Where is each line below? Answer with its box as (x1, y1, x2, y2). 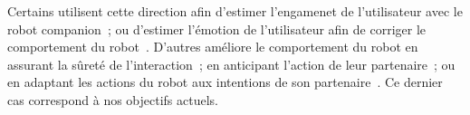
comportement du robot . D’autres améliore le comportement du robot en (7, 37, 418, 56)
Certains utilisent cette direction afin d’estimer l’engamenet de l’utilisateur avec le (7, 2, 463, 20)
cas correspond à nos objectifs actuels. (7, 90, 219, 109)
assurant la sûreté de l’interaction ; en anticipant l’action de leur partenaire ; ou (7, 54, 456, 73)
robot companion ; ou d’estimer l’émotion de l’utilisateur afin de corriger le (7, 19, 427, 38)
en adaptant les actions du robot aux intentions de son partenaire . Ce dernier (7, 72, 443, 91)
